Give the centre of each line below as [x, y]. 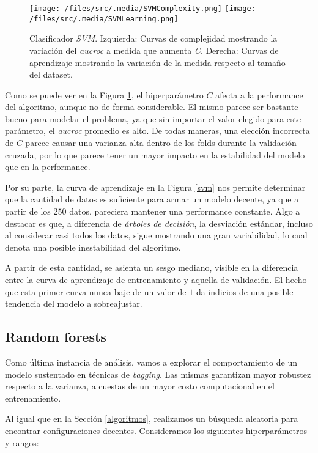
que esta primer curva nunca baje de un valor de [96, 291]
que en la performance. [48, 167]
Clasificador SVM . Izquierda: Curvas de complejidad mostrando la [153, 38]
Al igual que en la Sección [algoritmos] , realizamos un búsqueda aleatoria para [152, 418]
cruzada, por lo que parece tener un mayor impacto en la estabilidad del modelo [155, 154]
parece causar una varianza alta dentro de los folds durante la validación [161, 143]
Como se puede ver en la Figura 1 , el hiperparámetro [104, 94]
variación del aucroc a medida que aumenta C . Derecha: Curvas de [154, 50]
